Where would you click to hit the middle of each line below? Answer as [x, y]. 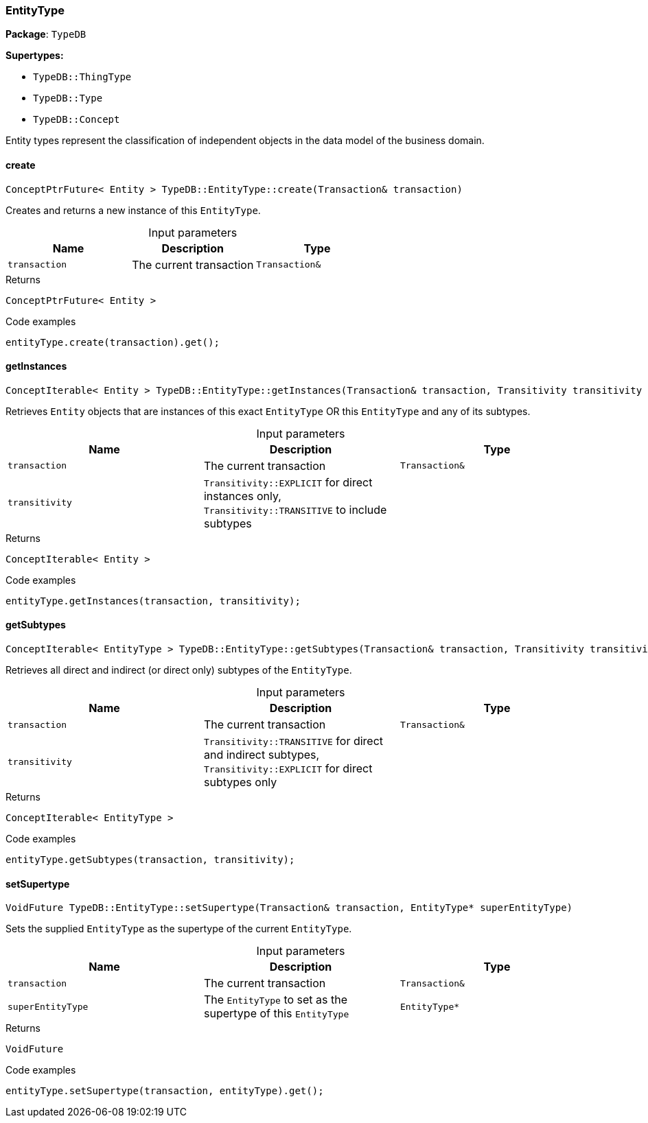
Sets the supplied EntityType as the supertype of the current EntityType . [179, 929]
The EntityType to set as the [276, 1000]
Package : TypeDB [46, 34]
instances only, [242, 496]
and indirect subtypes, [262, 755]
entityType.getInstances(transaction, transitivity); [153, 601]
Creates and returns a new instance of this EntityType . [133, 210]
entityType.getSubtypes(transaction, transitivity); [150, 860]
